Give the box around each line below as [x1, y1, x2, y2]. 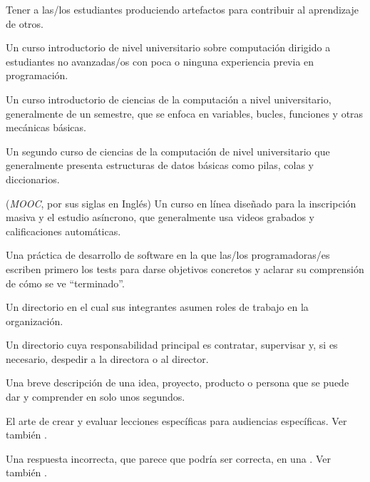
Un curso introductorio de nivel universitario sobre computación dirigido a [6, 40, 331, 55]
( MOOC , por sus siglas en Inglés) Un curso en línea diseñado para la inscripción [6, 195, 356, 210]
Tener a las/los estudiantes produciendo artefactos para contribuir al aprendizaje [6, 2, 359, 16]
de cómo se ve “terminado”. [6, 275, 125, 290]
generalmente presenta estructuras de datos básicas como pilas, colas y [6, 158, 314, 173]
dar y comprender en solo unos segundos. [6, 389, 185, 404]
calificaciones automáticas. [6, 223, 121, 238]
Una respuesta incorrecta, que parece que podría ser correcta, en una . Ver [6, 451, 331, 466]
